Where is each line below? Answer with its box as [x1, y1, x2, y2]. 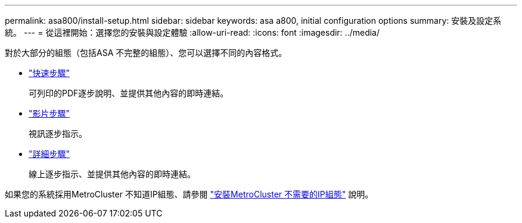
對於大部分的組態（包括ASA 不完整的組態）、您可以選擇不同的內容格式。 [5, 48, 287, 58]
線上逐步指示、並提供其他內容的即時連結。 [29, 169, 195, 179]
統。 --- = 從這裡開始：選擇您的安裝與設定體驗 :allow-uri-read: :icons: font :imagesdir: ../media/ [5, 27, 380, 37]
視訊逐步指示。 [29, 128, 87, 139]
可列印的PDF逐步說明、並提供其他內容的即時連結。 [29, 88, 229, 98]
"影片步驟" [29, 108, 70, 118]
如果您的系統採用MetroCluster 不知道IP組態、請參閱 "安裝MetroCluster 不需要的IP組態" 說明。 [5, 189, 374, 199]
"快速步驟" [29, 68, 70, 78]
